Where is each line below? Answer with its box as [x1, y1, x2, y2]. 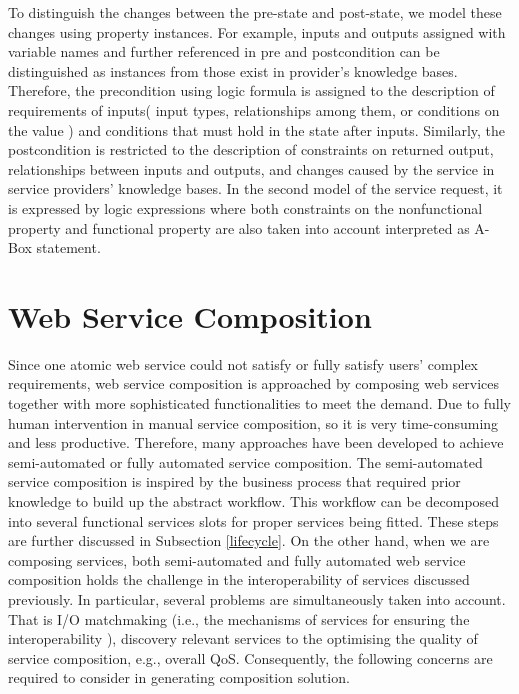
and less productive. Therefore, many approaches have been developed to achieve [8, 432, 504, 453]
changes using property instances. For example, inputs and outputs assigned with [8, 21, 506, 42]
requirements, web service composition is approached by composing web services [8, 373, 500, 394]
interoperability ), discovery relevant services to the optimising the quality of [8, 628, 478, 649]
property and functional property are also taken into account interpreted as [8, 217, 470, 238]
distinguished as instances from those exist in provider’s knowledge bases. [8, 60, 458, 81]
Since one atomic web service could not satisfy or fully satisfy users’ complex [8, 353, 479, 374]
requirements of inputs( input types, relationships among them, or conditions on [8, 99, 500, 120]
